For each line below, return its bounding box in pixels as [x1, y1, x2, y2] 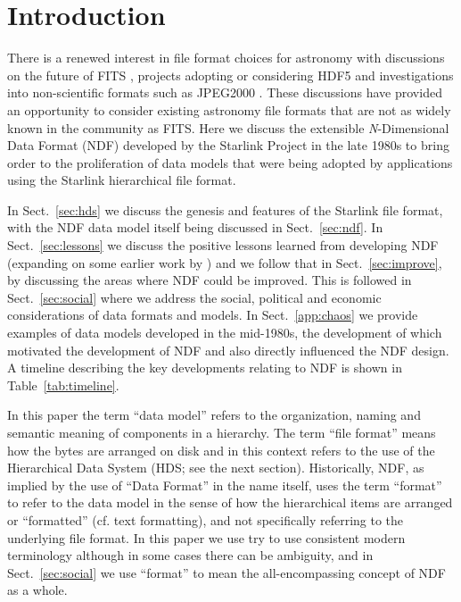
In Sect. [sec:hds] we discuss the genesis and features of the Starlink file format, [7, 200, 443, 219]
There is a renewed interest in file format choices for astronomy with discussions [7, 48, 445, 67]
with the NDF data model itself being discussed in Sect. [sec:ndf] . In [7, 218, 383, 237]
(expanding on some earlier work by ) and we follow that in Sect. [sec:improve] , [7, 253, 442, 272]
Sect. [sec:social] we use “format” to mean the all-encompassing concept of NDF [7, 563, 446, 581]
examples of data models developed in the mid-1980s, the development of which [7, 323, 442, 342]
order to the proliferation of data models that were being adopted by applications [7, 153, 453, 171]
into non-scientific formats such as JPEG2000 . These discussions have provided [7, 83, 442, 102]
